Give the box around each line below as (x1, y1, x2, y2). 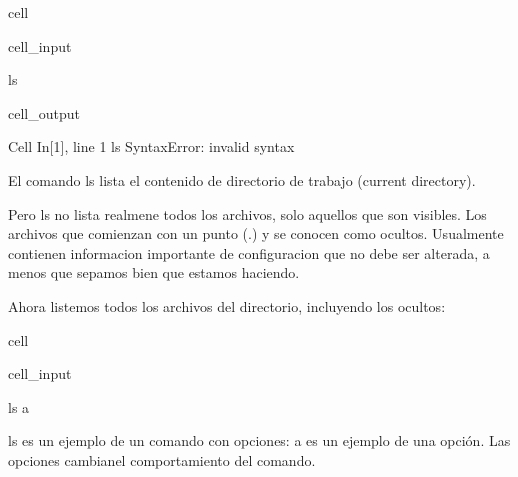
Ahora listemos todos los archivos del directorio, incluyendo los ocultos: (8, 295, 446, 316)
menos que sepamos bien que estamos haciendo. (8, 262, 300, 283)
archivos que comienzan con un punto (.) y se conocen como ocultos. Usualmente (8, 223, 504, 244)
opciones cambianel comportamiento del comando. (8, 449, 316, 470)
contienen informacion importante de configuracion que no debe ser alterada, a (8, 242, 490, 263)
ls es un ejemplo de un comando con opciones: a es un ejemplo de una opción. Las (8, 430, 511, 451)
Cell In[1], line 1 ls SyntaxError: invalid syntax (8, 136, 295, 157)
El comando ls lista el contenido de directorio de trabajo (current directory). (8, 169, 476, 190)
